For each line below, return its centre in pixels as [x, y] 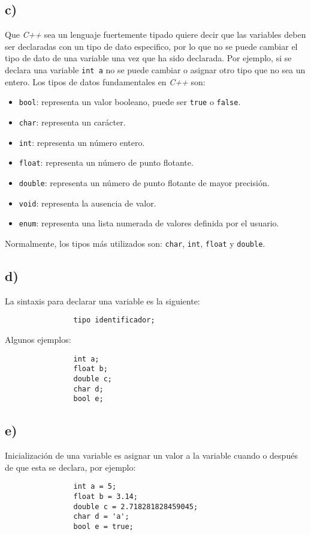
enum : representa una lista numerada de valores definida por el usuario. [149, 223]
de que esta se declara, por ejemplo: [70, 467]
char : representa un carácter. [72, 122]
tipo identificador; [114, 320]
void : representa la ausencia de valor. [87, 203]
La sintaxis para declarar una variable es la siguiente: [102, 301]
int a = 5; [95, 487]
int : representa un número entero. [82, 142]
